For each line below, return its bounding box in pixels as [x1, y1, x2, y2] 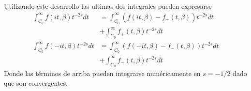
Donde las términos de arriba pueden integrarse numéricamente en [4, 68, 201, 78]
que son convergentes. [4, 77, 68, 88]
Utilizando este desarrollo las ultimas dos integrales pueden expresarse [4, 1, 212, 11]
